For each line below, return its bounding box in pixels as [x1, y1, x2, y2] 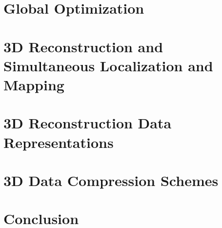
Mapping [3, 74, 64, 94]
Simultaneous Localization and [3, 55, 213, 75]
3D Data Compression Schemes [3, 170, 219, 190]
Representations [3, 132, 114, 152]
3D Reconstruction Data [3, 113, 172, 133]
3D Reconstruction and [3, 36, 163, 56]
